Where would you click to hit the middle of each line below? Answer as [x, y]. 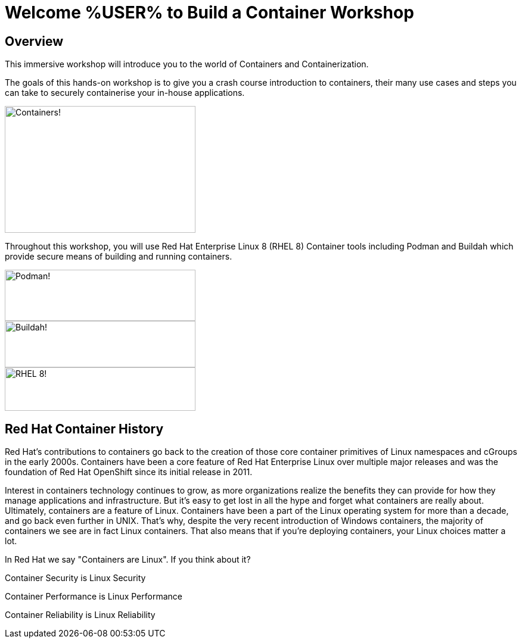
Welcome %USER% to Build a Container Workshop [209, 13]
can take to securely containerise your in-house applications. [125, 93]
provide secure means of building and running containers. [119, 257]
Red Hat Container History [84, 429]
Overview [34, 41]
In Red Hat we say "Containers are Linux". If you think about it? [128, 560]
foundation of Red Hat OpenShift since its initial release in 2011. [129, 472]
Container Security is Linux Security [75, 578]
